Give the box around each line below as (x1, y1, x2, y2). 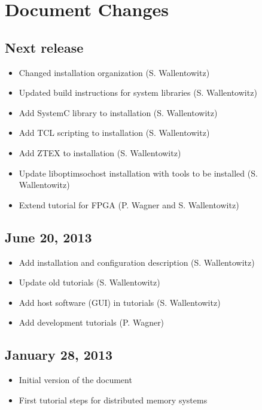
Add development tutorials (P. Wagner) (19, 316, 164, 329)
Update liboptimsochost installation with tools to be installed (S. (19, 166, 258, 179)
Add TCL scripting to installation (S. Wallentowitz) (19, 126, 210, 139)
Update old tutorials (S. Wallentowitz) (19, 276, 160, 288)
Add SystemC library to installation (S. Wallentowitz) (19, 106, 218, 119)
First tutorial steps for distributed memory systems (19, 393, 208, 406)
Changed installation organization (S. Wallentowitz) (19, 66, 210, 78)
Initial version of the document (19, 373, 132, 386)
